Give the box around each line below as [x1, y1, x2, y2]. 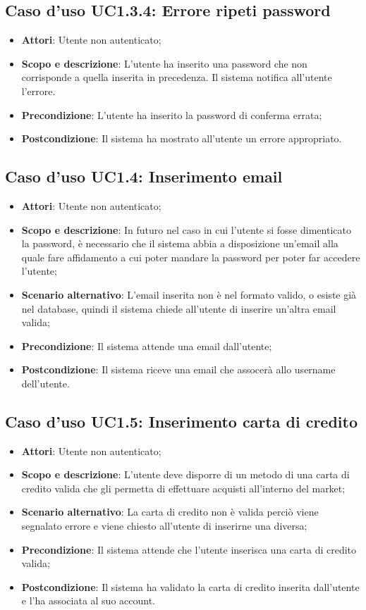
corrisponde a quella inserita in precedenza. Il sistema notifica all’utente [21, 70, 332, 85]
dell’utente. [21, 375, 70, 390]
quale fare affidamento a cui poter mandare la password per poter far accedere [21, 249, 360, 264]
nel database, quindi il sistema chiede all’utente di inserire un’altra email [21, 301, 336, 316]
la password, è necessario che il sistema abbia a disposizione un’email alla [21, 236, 338, 251]
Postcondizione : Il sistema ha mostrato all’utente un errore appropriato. [21, 131, 342, 146]
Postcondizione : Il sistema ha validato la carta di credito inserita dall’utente [21, 579, 360, 594]
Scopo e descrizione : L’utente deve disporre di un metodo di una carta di [21, 467, 350, 482]
